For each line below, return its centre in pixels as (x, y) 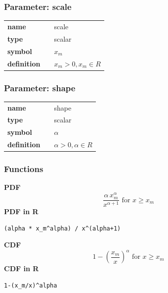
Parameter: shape (40, 88)
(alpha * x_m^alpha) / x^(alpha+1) (63, 228)
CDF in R (21, 268)
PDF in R (21, 211)
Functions (24, 169)
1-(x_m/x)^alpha (31, 286)
